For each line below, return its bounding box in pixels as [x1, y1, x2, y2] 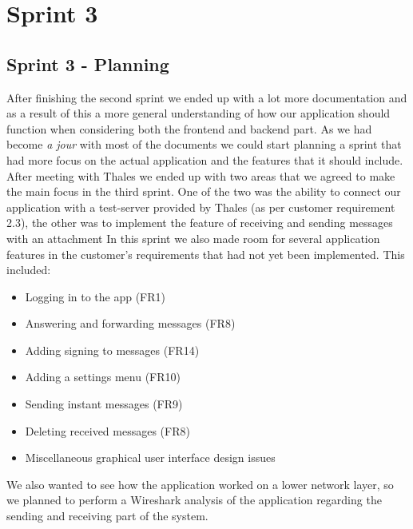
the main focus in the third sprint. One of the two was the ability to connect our [6, 183, 401, 200]
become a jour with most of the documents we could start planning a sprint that [6, 136, 402, 153]
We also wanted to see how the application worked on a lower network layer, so [6, 475, 394, 492]
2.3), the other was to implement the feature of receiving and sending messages [6, 214, 393, 231]
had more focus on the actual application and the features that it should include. [6, 151, 403, 168]
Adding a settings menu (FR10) [25, 368, 181, 385]
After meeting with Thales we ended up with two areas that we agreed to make [6, 167, 395, 184]
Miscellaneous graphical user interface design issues [25, 449, 276, 466]
